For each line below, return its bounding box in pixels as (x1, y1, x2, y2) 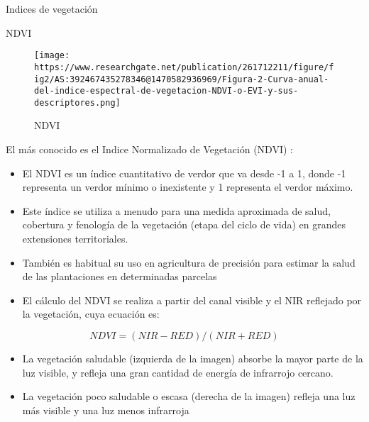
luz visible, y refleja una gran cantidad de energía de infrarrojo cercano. (22, 365, 334, 379)
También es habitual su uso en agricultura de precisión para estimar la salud (22, 255, 356, 270)
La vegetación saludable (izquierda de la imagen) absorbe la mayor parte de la (22, 351, 363, 365)
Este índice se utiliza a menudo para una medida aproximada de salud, (22, 203, 331, 218)
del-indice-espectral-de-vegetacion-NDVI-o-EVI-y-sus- (34, 86, 299, 96)
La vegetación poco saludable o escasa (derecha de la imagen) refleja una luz (22, 389, 356, 404)
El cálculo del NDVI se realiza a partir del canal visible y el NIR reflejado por (22, 292, 362, 307)
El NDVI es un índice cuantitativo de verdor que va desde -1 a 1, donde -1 (22, 165, 346, 180)
